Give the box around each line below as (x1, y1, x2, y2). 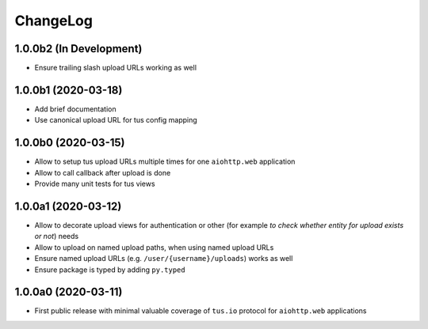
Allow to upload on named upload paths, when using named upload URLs (34, 242, 274, 252)
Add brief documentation (34, 104, 117, 114)
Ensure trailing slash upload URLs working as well (34, 63, 197, 73)
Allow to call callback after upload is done (34, 168, 171, 177)
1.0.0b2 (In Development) (14, 42, 143, 55)
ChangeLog (14, 12, 93, 29)
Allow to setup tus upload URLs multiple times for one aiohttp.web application (34, 157, 296, 166)
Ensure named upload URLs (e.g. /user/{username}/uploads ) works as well (34, 254, 293, 263)
